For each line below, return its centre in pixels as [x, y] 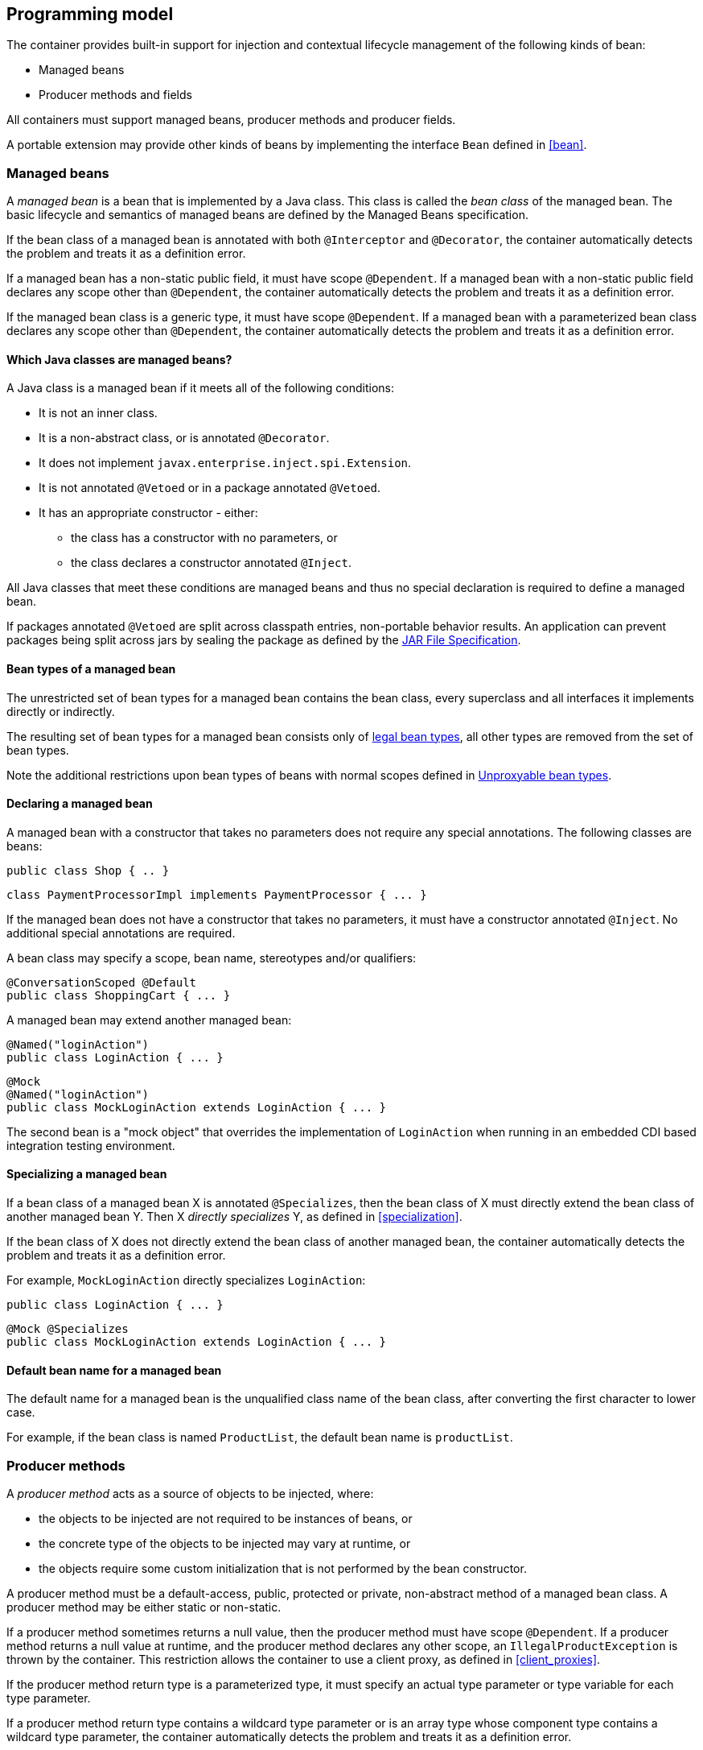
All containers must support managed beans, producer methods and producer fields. [231, 120]
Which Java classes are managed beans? [119, 359]
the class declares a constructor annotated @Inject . [211, 563]
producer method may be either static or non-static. [144, 1607]
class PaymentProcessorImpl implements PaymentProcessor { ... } [217, 894]
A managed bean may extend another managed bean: [149, 1020]
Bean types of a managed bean [91, 669]
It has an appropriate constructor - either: [148, 513]
